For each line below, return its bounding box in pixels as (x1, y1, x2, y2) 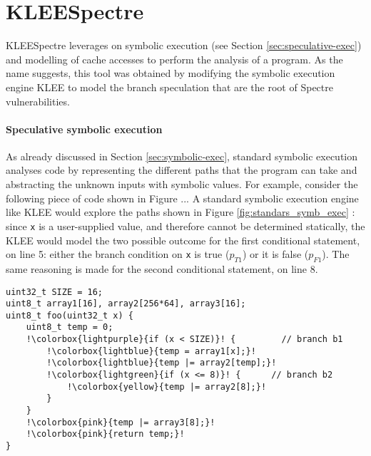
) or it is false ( (242, 247, 309, 261)
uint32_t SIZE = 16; (6, 286, 103, 297)
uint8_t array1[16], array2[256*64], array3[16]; (6, 299, 246, 309)
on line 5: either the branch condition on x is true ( (6, 247, 230, 261)
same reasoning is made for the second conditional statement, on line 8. (6, 261, 318, 276)
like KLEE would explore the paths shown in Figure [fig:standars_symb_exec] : (6, 204, 355, 219)
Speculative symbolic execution (6, 121, 163, 136)
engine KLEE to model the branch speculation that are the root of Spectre (6, 79, 333, 94)
